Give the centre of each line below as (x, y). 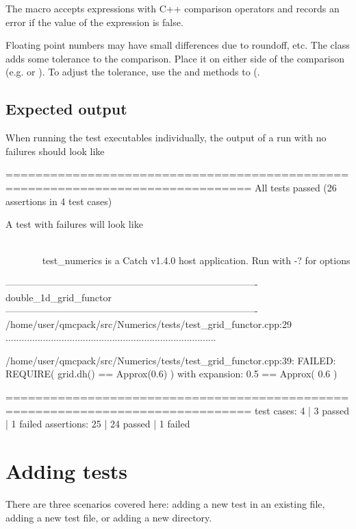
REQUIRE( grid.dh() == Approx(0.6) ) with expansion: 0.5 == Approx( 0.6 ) (171, 374)
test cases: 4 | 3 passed (302, 410)
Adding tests (67, 471)
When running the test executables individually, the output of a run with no (166, 138)
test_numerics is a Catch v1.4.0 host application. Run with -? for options (196, 260)
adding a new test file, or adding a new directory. (109, 517)
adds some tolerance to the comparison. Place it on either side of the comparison (175, 58)
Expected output (66, 109)
